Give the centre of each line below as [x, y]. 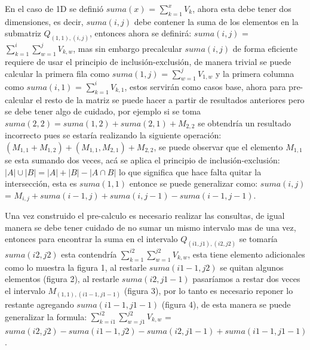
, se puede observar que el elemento [218, 146]
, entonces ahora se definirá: [140, 33]
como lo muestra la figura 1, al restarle [76, 267]
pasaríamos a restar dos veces [246, 279]
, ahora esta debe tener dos [242, 8]
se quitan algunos [252, 267]
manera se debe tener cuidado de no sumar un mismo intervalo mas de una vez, [151, 227]
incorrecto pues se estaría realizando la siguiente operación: [113, 135]
